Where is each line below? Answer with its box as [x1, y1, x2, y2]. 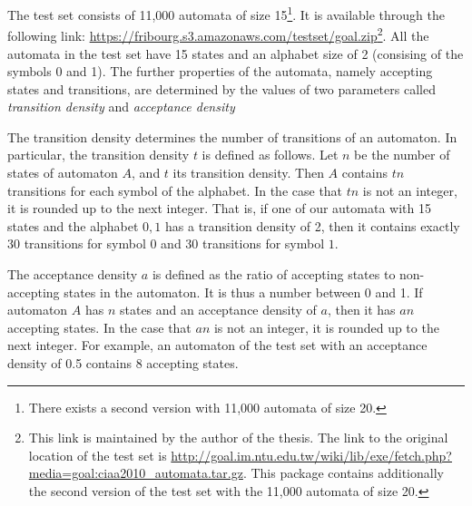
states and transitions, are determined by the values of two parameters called [7, 79, 436, 98]
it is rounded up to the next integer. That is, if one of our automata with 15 [7, 199, 431, 218]
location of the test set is [28, 445, 167, 464]
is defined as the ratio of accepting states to [152, 265, 396, 284]
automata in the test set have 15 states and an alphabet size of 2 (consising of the [7, 44, 464, 63]
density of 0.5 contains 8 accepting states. [7, 354, 239, 372]
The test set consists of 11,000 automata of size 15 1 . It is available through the [7, 3, 445, 24]
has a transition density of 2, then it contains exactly [165, 216, 460, 235]
